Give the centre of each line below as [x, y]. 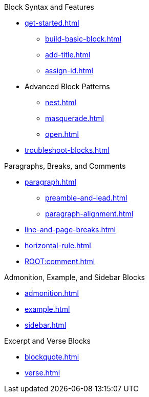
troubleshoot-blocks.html [67, 150]
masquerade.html [74, 118]
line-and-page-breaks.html [70, 230]
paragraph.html [50, 182]
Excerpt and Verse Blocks [48, 341]
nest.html [61, 102]
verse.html [42, 373]
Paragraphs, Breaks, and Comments [65, 166]
